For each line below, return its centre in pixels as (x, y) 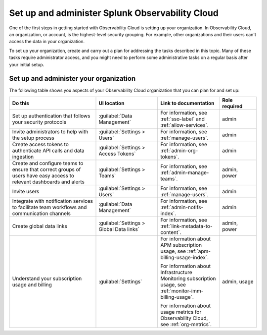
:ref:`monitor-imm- (182, 291)
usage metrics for (181, 312)
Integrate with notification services (53, 201)
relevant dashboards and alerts (48, 182)
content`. (171, 232)
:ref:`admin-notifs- (182, 207)
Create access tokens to (41, 144)
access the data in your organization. (47, 42)
